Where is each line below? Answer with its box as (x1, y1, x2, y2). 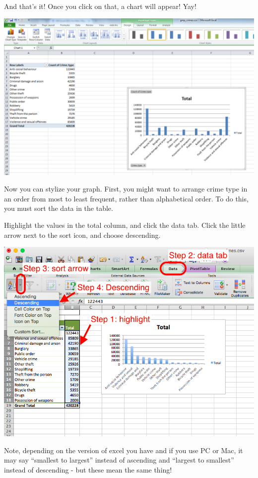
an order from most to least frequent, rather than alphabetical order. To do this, (4, 193, 249, 203)
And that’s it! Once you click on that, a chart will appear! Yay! (4, 1, 196, 11)
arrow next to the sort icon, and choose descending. (4, 229, 161, 240)
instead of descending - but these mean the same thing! (4, 465, 172, 475)
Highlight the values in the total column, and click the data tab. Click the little (4, 219, 246, 230)
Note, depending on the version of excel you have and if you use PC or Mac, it (4, 445, 243, 455)
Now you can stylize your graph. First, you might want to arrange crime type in (4, 184, 248, 194)
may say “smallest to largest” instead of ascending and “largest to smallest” (4, 455, 234, 465)
